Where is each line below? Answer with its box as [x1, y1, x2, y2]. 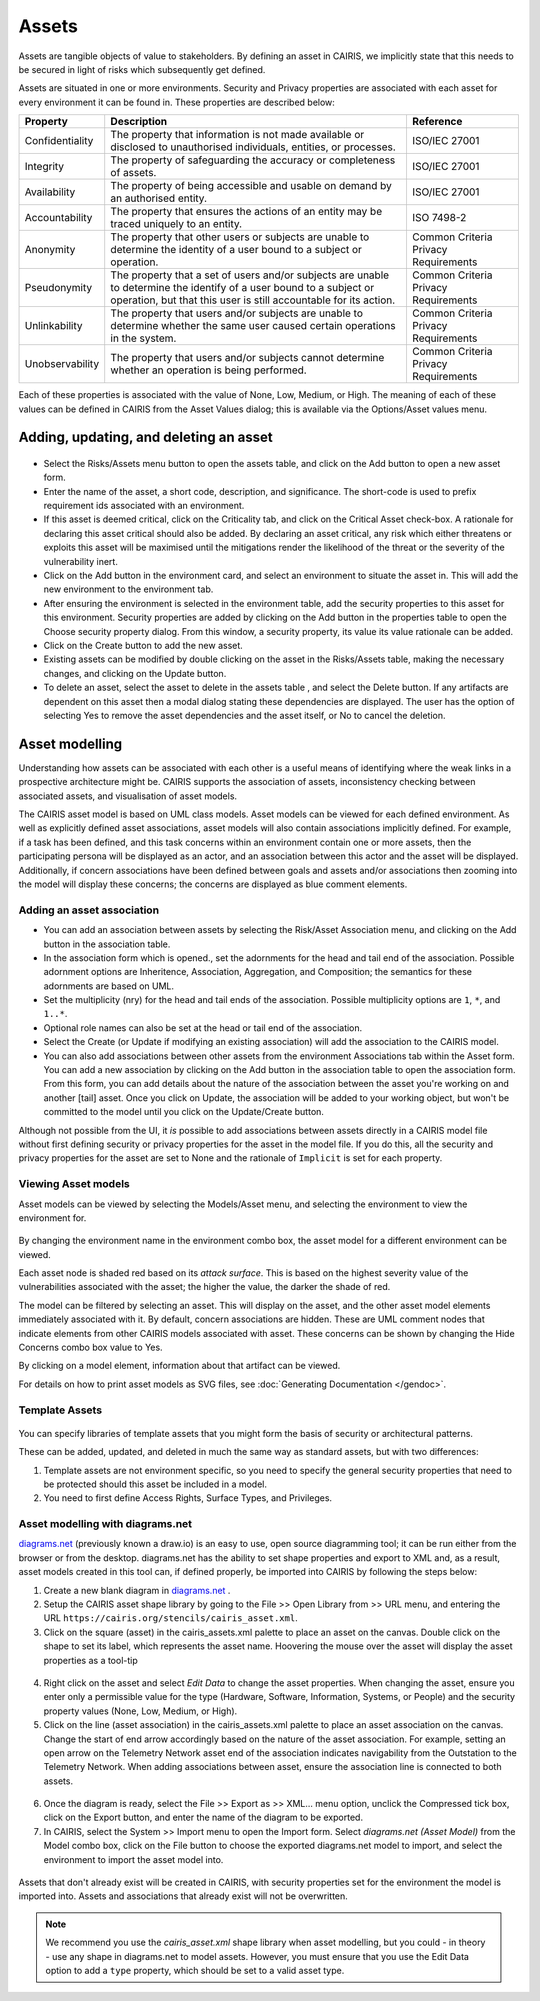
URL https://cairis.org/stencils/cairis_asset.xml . [43, 1612, 299, 1624]
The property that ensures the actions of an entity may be [110, 205, 383, 219]
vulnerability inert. [43, 555, 119, 567]
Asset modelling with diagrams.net [18, 1517, 193, 1531]
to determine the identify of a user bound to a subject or [110, 281, 375, 295]
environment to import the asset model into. [43, 1853, 224, 1865]
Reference [411, 115, 463, 129]
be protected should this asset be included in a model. [43, 1478, 267, 1490]
